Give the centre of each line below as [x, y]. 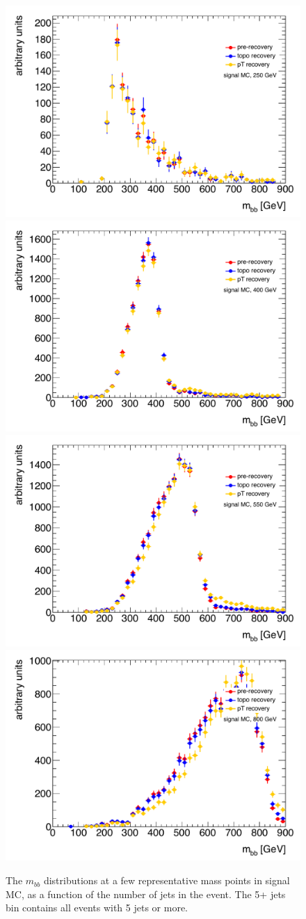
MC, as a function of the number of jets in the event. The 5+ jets [146, 894]
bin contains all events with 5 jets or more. [97, 908]
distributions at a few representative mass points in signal [167, 880]
